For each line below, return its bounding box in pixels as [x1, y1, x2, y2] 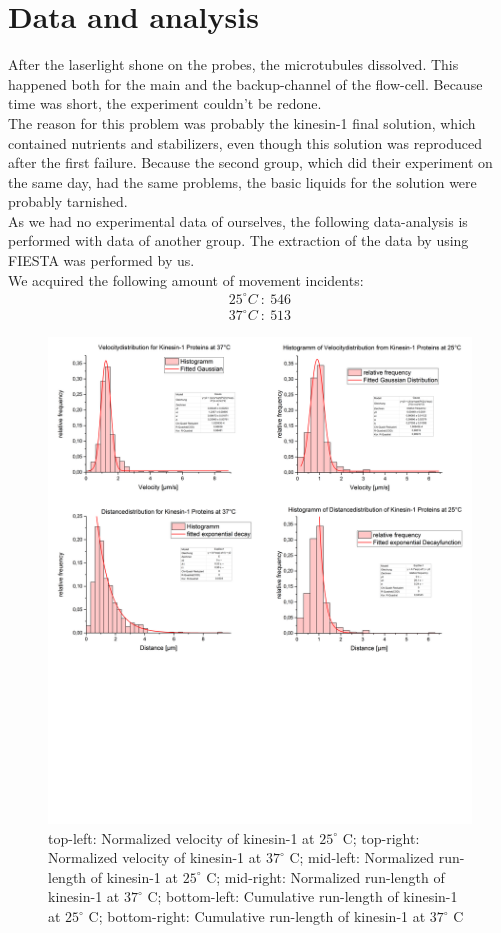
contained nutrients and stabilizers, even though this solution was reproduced [8, 132, 482, 153]
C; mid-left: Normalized [289, 847, 435, 868]
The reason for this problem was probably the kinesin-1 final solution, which [8, 112, 476, 133]
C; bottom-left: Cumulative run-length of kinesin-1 [147, 886, 458, 907]
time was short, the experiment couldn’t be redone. [8, 93, 322, 114]
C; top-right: [342, 827, 420, 848]
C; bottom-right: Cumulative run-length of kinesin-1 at [88, 906, 426, 927]
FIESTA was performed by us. [8, 250, 195, 271]
